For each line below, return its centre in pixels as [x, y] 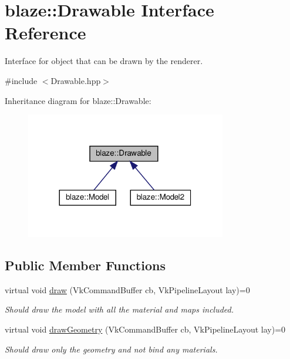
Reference [45, 33]
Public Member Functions [85, 265]
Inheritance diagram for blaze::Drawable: [78, 100]
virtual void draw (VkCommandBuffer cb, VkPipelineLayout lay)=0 [127, 289]
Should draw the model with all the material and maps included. [119, 309]
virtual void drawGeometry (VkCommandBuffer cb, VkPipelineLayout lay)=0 [145, 329]
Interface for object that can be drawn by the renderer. [104, 61]
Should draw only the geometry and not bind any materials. [111, 349]
